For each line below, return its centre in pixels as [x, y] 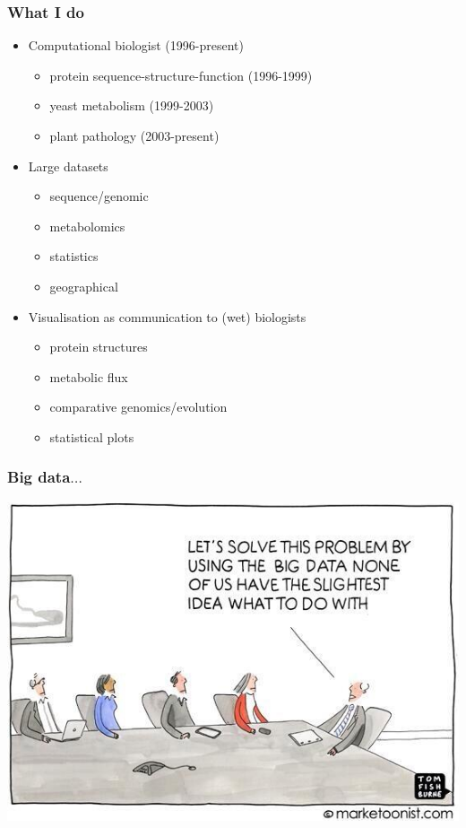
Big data [39, 477]
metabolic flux [89, 376]
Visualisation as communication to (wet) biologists [167, 316]
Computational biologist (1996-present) [136, 45]
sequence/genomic [99, 196]
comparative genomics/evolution [138, 407]
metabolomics [87, 226]
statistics [74, 256]
